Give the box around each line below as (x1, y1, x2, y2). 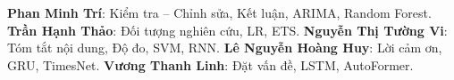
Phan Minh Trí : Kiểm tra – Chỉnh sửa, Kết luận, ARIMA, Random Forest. (7, 4, 432, 21)
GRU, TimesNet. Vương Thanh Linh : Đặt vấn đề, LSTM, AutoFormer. (7, 55, 414, 74)
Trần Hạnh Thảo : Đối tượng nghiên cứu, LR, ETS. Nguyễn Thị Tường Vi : (7, 20, 448, 39)
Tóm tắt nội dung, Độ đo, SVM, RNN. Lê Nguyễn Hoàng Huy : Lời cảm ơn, (7, 38, 442, 57)
